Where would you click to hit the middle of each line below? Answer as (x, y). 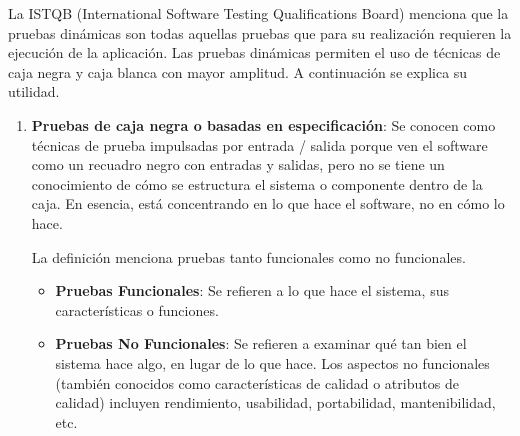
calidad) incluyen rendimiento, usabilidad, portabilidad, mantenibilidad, (275, 402)
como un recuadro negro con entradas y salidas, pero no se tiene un (238, 164)
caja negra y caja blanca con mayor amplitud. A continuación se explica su (238, 71)
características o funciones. (137, 309)
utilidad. (34, 91)
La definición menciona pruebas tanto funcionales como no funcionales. (248, 256)
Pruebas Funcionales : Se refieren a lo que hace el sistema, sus (252, 290)
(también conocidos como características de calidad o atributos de (257, 382)
